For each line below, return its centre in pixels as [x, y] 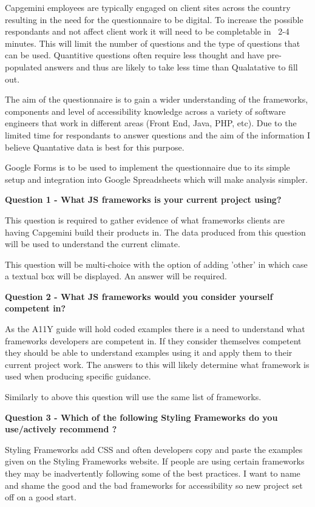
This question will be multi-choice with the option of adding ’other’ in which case [156, 264]
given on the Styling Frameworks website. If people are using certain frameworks [155, 461]
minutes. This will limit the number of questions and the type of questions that [153, 43]
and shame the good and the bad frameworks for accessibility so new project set [154, 485]
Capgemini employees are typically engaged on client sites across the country [148, 7]
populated [24, 66]
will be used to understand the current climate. [93, 244]
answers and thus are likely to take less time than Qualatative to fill [171, 66]
